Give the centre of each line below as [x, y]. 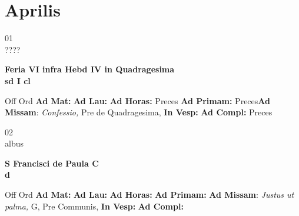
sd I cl [18, 80]
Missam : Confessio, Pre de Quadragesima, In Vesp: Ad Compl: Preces [139, 112]
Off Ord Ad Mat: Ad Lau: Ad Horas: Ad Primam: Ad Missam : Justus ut [149, 195]
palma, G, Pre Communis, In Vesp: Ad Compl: [94, 206]
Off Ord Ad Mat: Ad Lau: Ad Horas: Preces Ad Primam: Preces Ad [137, 100]
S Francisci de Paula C [52, 163]
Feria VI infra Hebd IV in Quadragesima [90, 69]
